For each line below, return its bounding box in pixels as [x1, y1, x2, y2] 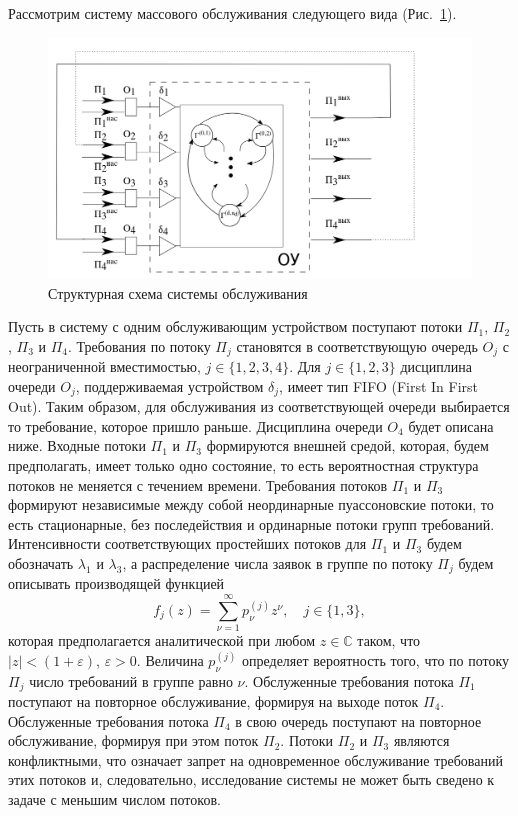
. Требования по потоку [68, 335, 211, 356]
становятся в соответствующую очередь [236, 335, 478, 356]
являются [393, 730, 450, 751]
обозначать [8, 553, 74, 574]
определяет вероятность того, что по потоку [241, 649, 510, 670]
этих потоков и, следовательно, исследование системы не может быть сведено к [8, 769, 495, 790]
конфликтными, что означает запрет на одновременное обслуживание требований [8, 749, 503, 770]
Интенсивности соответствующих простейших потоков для [8, 533, 367, 554]
